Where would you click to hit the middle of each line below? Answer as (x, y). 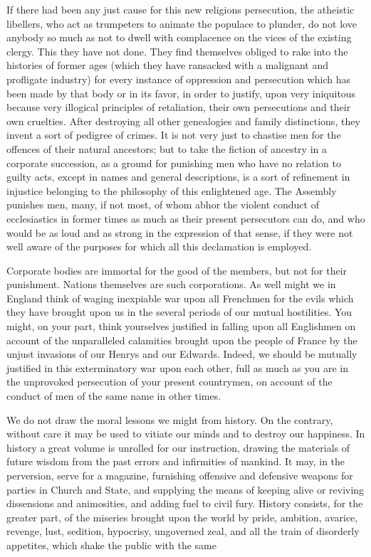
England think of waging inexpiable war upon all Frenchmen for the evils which (180, 298)
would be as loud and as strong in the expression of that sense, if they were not (180, 232)
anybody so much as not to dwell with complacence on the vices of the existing (179, 37)
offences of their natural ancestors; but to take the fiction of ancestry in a (167, 148)
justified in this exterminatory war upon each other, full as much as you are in (178, 367)
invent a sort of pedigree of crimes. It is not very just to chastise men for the (174, 135)
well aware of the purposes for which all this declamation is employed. (159, 246)
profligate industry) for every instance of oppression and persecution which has (178, 79)
